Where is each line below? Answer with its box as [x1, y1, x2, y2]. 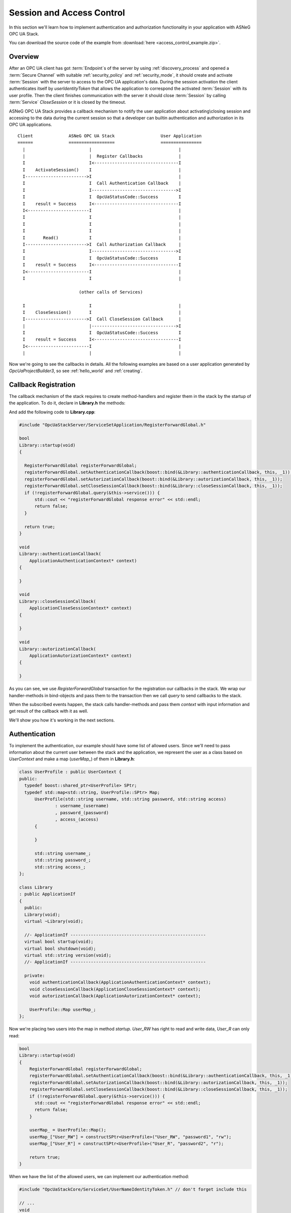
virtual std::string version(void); [24, 952, 112, 958]
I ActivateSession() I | [22, 167, 181, 172]
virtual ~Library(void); [24, 918, 83, 924]
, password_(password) [55, 810, 109, 815]
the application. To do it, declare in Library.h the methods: [9, 400, 126, 406]
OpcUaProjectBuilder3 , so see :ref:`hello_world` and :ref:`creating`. [9, 368, 143, 374]
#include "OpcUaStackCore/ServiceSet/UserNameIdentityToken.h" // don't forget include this [19, 1187, 247, 1192]
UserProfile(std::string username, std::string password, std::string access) [34, 796, 226, 802]
